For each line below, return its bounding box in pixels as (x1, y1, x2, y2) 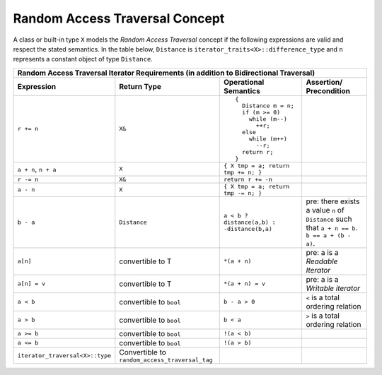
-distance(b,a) (223, 225, 272, 232)
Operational (223, 77, 265, 87)
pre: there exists (306, 196, 360, 206)
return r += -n (223, 175, 272, 183)
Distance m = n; (241, 102, 294, 109)
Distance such (306, 214, 352, 224)
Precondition (306, 85, 350, 95)
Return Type (119, 81, 162, 91)
